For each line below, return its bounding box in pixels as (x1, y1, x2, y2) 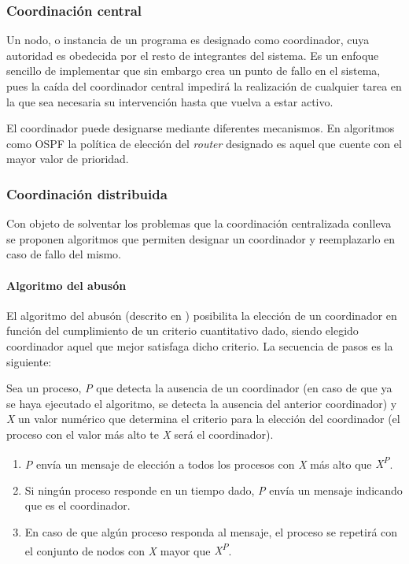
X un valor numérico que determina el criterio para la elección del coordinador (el (6, 410, 400, 427)
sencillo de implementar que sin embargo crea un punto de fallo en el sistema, (6, 62, 381, 79)
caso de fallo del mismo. (6, 246, 121, 262)
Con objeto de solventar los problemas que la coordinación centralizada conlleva (6, 215, 392, 232)
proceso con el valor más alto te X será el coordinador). (6, 425, 274, 442)
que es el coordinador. (24, 497, 131, 514)
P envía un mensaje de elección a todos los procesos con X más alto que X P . (24, 453, 393, 472)
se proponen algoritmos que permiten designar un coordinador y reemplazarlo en (6, 230, 396, 247)
